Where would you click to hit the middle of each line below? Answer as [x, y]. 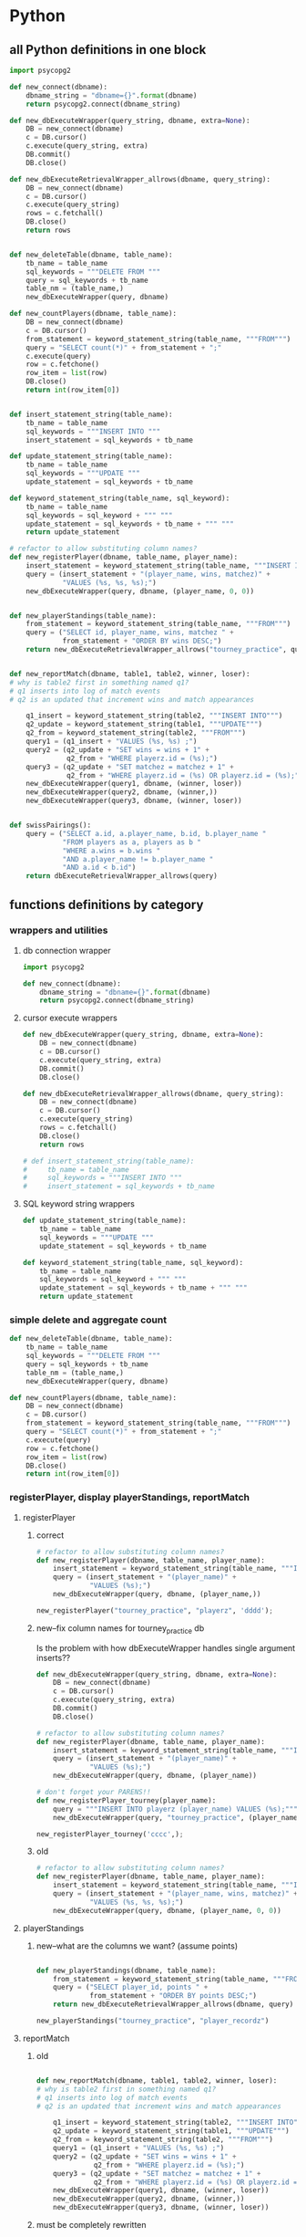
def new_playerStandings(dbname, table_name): [126, 1970]
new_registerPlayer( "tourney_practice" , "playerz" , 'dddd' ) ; [154, 1610]
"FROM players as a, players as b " [132, 842]
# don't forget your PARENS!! [94, 1793]
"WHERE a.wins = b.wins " [112, 851]
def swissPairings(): [51, 825]
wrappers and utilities [59, 930]
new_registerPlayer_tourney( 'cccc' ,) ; [110, 1834]
